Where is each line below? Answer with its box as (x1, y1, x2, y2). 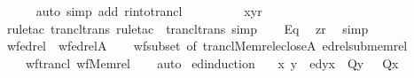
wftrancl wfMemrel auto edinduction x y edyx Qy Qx (25, 53, 399, 72)
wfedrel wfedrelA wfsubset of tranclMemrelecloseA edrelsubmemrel (6, 36, 408, 55)
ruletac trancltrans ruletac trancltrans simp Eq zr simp (6, 19, 369, 37)
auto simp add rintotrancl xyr (35, 2, 262, 19)
